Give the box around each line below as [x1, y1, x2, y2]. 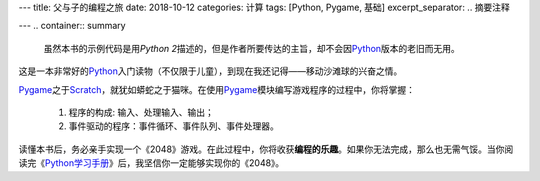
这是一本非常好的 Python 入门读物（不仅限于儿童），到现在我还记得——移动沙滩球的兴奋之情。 [18, 65, 403, 77]
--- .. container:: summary [18, 20, 126, 32]
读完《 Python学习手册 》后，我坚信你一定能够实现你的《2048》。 [18, 157, 285, 169]
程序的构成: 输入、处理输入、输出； [68, 106, 214, 118]
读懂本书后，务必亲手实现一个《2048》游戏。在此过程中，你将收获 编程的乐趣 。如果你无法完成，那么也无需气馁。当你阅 [18, 143, 514, 155]
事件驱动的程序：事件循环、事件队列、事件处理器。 [68, 120, 279, 132]
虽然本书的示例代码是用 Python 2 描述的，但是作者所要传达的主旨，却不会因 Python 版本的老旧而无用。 [43, 42, 460, 54]
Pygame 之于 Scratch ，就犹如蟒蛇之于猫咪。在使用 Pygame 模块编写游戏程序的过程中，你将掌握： [18, 83, 415, 95]
